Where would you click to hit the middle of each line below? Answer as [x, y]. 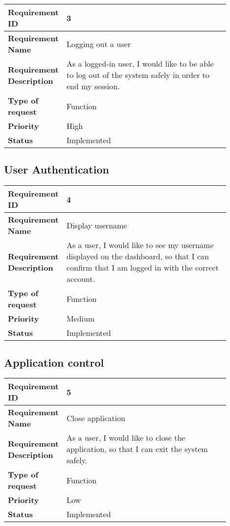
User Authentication [57, 169]
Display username [97, 225]
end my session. [93, 86]
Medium [80, 319]
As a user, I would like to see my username [140, 245]
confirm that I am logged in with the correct [142, 268]
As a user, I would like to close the [126, 438]
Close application [96, 418]
